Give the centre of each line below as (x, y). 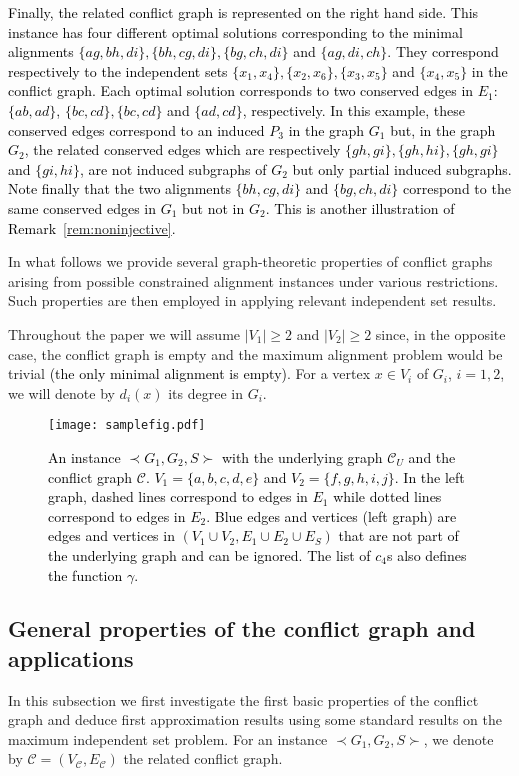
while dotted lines (387, 496)
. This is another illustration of (360, 207)
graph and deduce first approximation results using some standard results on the (255, 719)
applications (71, 657)
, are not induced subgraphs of (173, 168)
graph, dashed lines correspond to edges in (178, 496)
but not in (213, 207)
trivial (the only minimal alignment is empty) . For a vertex (189, 373)
